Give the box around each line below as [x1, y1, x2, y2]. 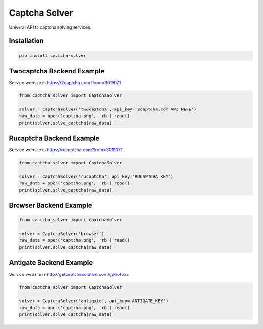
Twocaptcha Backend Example [9, 67, 105, 75]
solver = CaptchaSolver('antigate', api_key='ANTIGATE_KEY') [19, 298, 169, 304]
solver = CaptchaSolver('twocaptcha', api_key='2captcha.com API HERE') [19, 106, 197, 112]
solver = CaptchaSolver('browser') [19, 231, 104, 237]
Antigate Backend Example [9, 258, 93, 267]
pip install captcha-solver [19, 53, 86, 58]
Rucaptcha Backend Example [9, 134, 100, 142]
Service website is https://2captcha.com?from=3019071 [9, 80, 121, 86]
